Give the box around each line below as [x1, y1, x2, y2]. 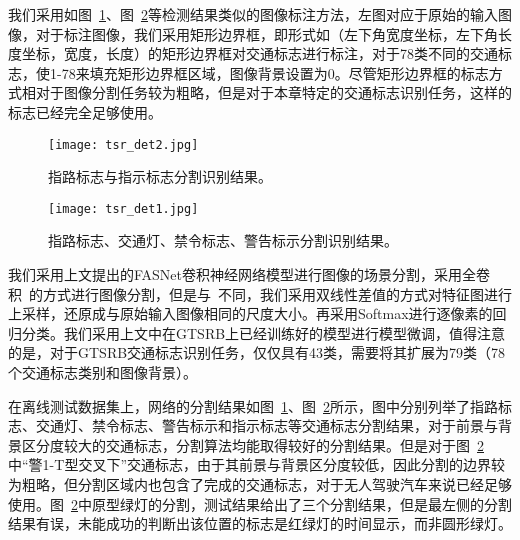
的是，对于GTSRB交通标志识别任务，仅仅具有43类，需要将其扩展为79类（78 [8, 342, 506, 363]
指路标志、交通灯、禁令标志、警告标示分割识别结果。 [48, 230, 398, 251]
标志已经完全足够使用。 [8, 101, 162, 122]
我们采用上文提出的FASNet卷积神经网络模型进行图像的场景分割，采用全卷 [8, 264, 491, 285]
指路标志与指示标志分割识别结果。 [48, 166, 272, 187]
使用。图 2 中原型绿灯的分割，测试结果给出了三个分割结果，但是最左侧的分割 [8, 493, 512, 514]
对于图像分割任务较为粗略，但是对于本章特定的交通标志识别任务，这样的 [35, 82, 512, 103]
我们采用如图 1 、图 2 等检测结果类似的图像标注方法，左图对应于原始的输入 [8, 4, 498, 24]
